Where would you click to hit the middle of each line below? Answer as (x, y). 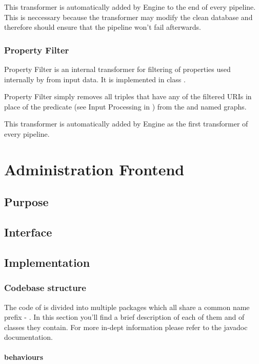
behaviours (24, 357)
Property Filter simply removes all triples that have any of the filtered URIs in (128, 96)
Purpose (26, 202)
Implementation (47, 262)
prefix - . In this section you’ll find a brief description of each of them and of (124, 317)
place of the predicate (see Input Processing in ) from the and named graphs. (125, 106)
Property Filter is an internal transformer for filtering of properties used (117, 69)
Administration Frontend (94, 169)
